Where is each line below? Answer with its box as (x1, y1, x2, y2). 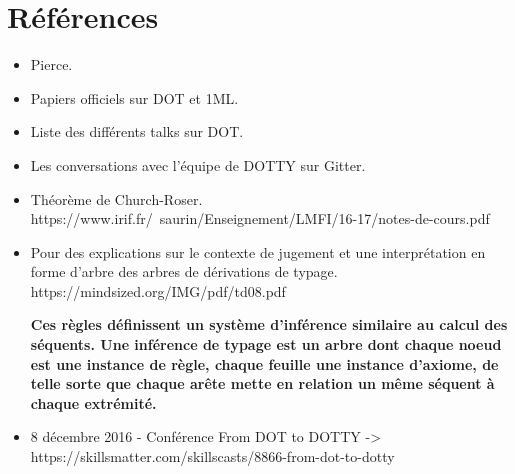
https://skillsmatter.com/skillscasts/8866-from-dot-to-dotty (30, 446, 395, 467)
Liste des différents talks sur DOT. (30, 121, 244, 142)
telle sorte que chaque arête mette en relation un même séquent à (30, 373, 495, 394)
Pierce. (30, 54, 73, 75)
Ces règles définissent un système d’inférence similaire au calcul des (30, 314, 508, 335)
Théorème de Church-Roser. (30, 188, 203, 209)
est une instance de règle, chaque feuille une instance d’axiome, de (30, 353, 499, 374)
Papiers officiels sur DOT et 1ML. (30, 87, 239, 108)
